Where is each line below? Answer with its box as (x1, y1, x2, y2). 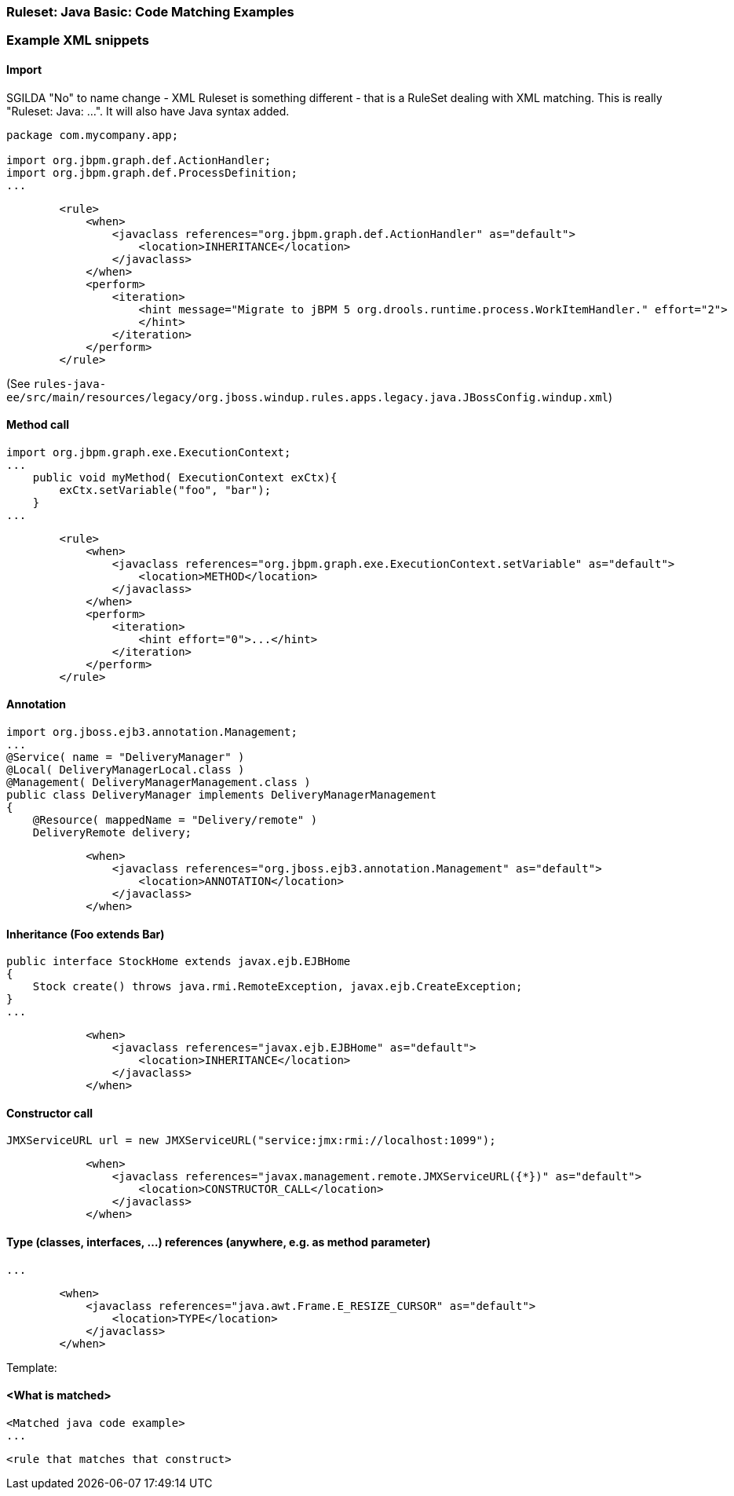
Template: (6, 1360, 57, 1374)
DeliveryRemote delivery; (32, 826, 192, 839)
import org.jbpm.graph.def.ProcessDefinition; (6, 166, 298, 179)
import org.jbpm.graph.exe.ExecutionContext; (6, 445, 291, 459)
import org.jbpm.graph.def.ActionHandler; (6, 153, 272, 166)
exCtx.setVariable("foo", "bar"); (59, 483, 272, 496)
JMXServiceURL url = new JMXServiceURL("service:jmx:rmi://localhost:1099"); (6, 1134, 496, 1147)
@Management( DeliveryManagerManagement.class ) (6, 776, 311, 789)
